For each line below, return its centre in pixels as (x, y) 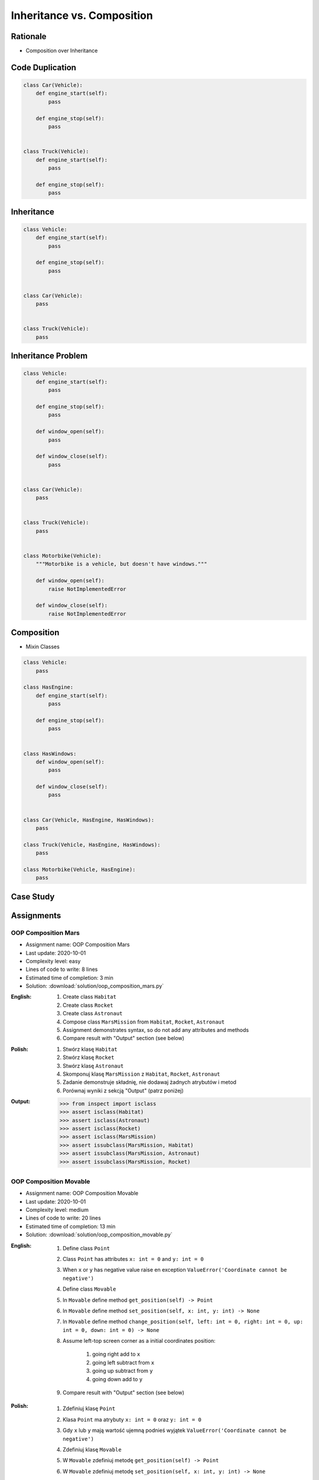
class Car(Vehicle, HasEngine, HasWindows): (89, 820)
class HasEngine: (48, 687)
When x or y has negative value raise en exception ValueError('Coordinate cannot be (175, 1270)
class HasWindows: (50, 754)
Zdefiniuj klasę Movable (92, 1450)
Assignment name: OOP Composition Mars (78, 945)
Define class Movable (89, 1289)
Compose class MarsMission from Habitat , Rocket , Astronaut (144, 1022)
